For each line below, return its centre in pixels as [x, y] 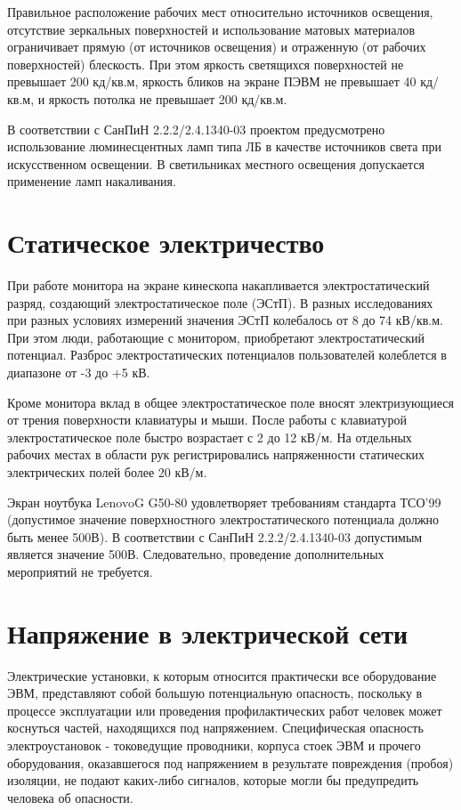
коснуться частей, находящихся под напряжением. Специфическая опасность [215, 728]
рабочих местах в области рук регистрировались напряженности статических [216, 454]
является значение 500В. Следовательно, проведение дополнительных [196, 554]
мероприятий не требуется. [80, 571]
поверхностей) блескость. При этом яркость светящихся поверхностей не [206, 64]
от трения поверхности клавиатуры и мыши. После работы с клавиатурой [207, 420]
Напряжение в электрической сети [208, 632]
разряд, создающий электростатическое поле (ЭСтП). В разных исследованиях [220, 302]
